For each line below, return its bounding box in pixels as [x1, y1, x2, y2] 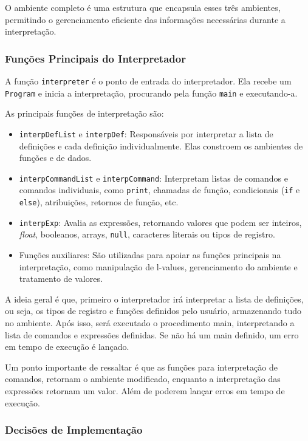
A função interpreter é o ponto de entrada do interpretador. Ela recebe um [5, 75, 292, 87]
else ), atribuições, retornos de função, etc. [19, 196, 179, 208]
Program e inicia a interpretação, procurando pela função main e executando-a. [5, 86, 298, 99]
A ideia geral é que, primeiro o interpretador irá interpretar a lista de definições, [5, 292, 304, 305]
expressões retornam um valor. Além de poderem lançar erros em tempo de [5, 384, 285, 397]
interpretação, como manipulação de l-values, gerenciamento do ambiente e [19, 260, 298, 273]
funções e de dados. [19, 151, 92, 164]
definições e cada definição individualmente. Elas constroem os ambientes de [19, 139, 303, 152]
